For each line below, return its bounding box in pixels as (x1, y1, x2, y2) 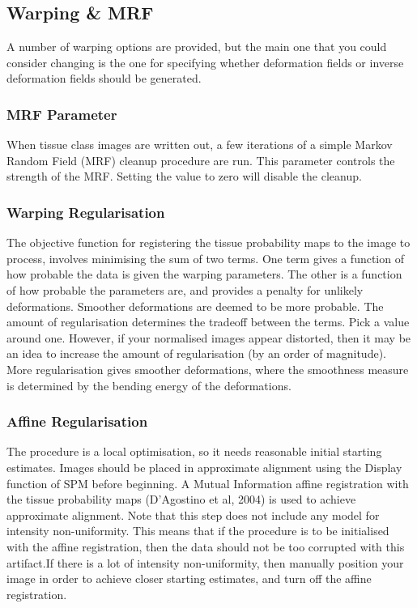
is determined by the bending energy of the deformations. (6, 376, 291, 393)
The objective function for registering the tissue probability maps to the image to (6, 234, 411, 251)
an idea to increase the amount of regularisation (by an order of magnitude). (6, 345, 386, 362)
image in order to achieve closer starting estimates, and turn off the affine (6, 570, 372, 587)
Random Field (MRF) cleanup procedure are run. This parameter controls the (6, 151, 395, 168)
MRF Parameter (6, 104, 117, 124)
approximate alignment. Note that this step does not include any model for (6, 506, 380, 523)
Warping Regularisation (6, 202, 165, 222)
